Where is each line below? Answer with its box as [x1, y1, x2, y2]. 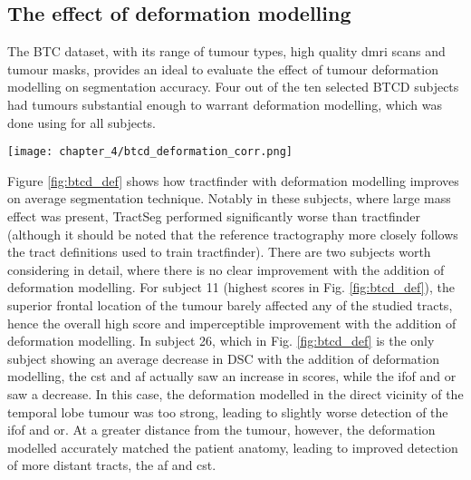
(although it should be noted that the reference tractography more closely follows [7, 224, 458, 243]
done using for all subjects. [7, 113, 157, 132]
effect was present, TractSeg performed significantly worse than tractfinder [7, 207, 420, 226]
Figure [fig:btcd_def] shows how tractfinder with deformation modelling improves [7, 171, 459, 190]
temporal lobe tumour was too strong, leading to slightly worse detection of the [7, 402, 448, 421]
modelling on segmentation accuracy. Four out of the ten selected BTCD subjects [7, 77, 459, 96]
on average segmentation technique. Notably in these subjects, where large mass [7, 189, 451, 208]
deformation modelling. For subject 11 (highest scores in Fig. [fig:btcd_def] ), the [7, 278, 455, 297]
